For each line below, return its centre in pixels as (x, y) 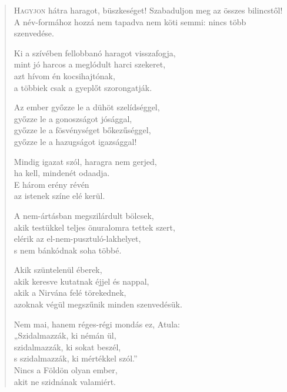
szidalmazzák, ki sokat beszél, (67, 347)
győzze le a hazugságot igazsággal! (75, 141)
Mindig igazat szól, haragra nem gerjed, (85, 161)
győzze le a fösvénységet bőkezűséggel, (82, 130)
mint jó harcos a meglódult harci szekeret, (90, 64)
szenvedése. (34, 33)
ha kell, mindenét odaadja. (62, 173)
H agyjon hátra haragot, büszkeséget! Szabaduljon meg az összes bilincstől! (148, 10)
